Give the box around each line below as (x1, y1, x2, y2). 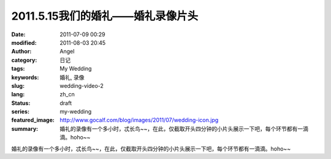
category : (11, 56, 37, 64)
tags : (11, 65, 25, 72)
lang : (11, 91, 25, 98)
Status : (11, 99, 31, 107)
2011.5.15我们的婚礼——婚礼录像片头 (11, 9, 199, 23)
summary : (11, 125, 39, 132)
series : (11, 108, 30, 115)
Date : (11, 31, 26, 38)
